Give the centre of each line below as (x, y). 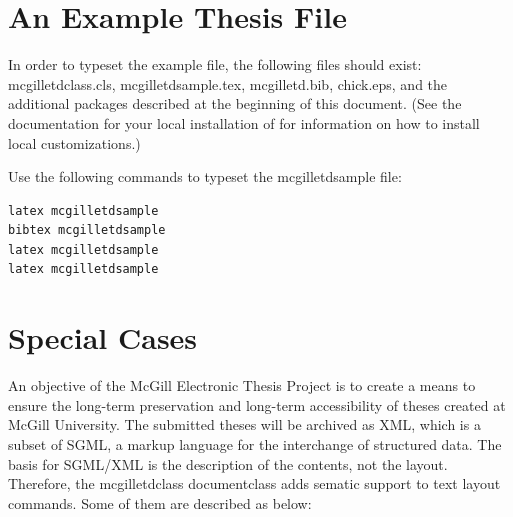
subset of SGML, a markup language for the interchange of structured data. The (255, 443)
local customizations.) (74, 142)
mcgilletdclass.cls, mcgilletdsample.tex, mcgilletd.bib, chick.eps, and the (228, 83)
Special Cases (103, 337)
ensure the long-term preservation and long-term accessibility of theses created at (257, 404)
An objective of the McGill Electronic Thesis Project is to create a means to (242, 385)
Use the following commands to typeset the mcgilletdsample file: (205, 176)
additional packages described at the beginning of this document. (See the (235, 103)
